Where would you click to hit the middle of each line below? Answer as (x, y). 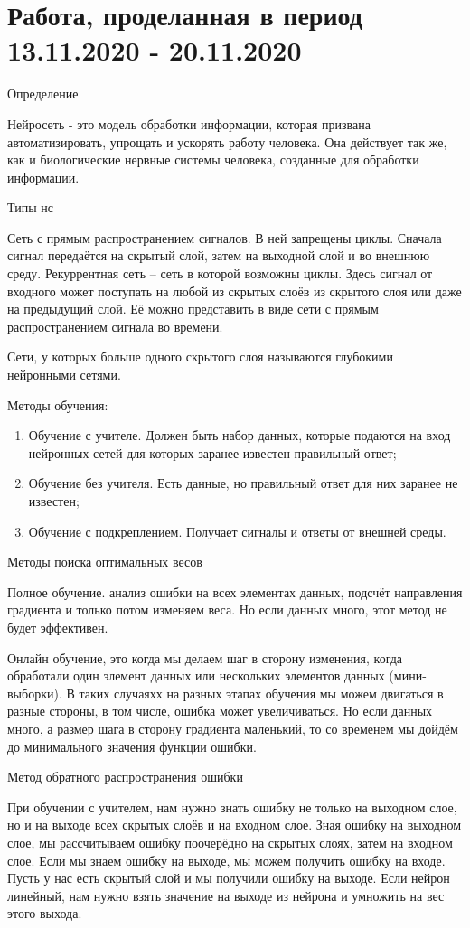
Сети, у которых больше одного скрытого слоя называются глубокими (200, 356)
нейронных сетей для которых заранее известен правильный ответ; (212, 452)
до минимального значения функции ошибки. (132, 746)
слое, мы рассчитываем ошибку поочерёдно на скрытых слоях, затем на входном (230, 842)
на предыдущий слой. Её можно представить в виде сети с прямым (193, 309)
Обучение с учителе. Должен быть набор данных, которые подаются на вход (240, 435)
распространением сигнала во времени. (115, 326)
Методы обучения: (58, 404)
